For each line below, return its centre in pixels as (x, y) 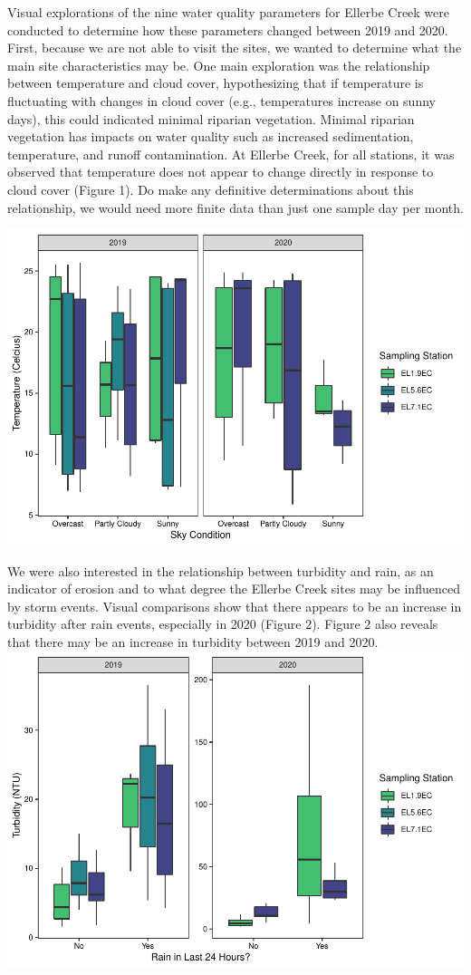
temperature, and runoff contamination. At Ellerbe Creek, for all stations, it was (231, 154)
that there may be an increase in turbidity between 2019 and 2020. (193, 642)
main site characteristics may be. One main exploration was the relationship (219, 65)
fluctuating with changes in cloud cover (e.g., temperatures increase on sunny (221, 100)
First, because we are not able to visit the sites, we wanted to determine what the (235, 48)
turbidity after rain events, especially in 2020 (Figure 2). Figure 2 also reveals (223, 624)
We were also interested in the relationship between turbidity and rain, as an (221, 570)
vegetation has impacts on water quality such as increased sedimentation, (211, 136)
